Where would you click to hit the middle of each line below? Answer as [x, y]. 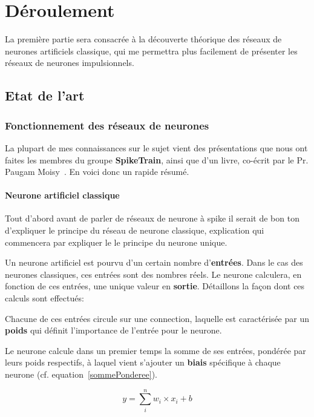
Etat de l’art [45, 95]
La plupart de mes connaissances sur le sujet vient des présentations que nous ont [156, 147]
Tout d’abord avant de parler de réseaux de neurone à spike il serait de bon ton [152, 218]
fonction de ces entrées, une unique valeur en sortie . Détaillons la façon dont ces [155, 286]
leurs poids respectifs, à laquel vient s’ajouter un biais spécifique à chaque [143, 362]
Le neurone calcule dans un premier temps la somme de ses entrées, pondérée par [155, 350]
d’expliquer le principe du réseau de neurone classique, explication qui [135, 230]
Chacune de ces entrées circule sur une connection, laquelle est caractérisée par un [157, 318]
